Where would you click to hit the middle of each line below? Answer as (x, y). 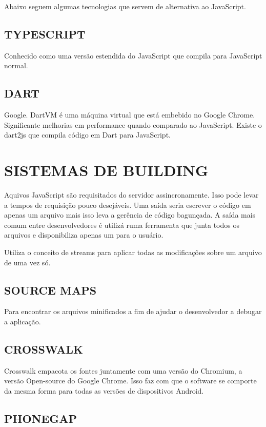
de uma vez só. (27, 262)
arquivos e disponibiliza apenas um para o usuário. (84, 235)
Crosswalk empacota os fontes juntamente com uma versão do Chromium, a (123, 370)
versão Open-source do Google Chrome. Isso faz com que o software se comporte (130, 381)
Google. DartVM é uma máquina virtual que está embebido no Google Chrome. (130, 115)
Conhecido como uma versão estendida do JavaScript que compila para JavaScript (133, 55)
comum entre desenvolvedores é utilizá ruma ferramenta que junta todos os (122, 225)
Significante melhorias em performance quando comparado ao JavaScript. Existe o (133, 124)
